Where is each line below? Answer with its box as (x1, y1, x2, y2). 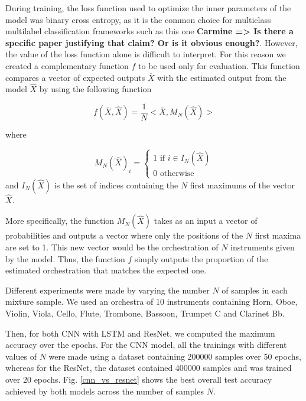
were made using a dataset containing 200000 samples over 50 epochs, (48, 350, 301, 362)
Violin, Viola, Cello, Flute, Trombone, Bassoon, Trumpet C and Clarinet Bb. (5, 307, 285, 319)
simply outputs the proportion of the (134, 252, 268, 265)
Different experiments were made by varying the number (5, 283, 210, 296)
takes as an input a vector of (154, 214, 258, 227)
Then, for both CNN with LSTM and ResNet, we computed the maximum (5, 327, 275, 339)
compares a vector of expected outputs (5, 71, 145, 83)
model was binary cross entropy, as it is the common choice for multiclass (5, 13, 271, 25)
